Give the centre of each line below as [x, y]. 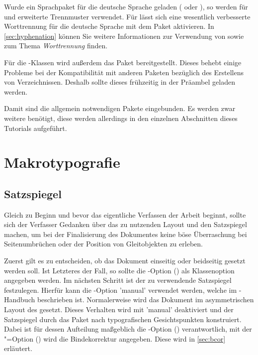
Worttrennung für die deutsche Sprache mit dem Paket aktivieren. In [109, 26]
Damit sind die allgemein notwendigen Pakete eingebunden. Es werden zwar [120, 108]
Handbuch [20, 299]
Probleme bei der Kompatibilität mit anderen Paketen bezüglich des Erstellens [124, 72]
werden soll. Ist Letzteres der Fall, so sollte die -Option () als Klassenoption [119, 270]
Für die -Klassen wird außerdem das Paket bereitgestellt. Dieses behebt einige [123, 62]
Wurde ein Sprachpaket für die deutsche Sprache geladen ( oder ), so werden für [126, 6]
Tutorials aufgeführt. [36, 128]
